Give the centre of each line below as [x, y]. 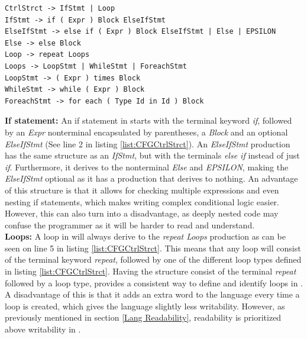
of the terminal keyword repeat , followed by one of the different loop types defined [153, 259]
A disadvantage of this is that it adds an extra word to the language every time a [152, 294]
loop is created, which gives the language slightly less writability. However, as [145, 306]
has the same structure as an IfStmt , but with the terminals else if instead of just [152, 155]
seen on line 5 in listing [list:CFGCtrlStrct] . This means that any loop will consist [153, 248]
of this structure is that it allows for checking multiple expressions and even [142, 190]
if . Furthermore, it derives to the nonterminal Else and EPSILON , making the [147, 167]
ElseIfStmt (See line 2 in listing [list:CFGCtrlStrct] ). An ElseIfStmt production [148, 143]
